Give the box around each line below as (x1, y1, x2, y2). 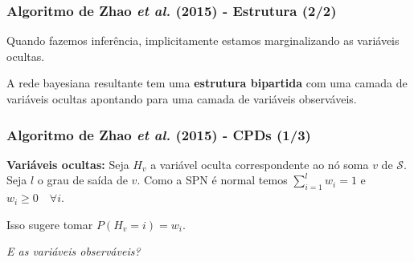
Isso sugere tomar (6, 216, 93, 232)
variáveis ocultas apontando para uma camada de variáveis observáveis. (6, 91, 357, 107)
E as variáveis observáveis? (6, 243, 141, 260)
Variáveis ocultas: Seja (6, 155, 129, 172)
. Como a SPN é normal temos (137, 171, 288, 188)
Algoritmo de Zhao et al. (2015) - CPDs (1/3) (6, 124, 311, 144)
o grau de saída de (37, 171, 128, 188)
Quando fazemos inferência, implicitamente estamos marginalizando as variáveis (6, 32, 400, 49)
